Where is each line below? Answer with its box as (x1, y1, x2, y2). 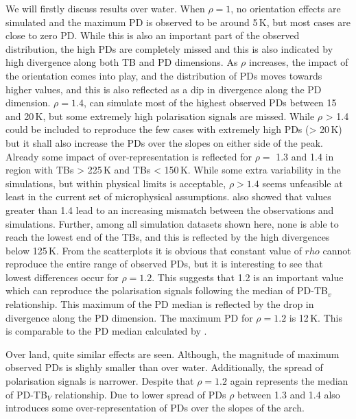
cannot (322, 243, 351, 257)
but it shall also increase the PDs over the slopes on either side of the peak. (5, 135, 324, 149)
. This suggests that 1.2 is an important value (152, 270, 344, 284)
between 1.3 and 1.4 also (237, 387, 340, 401)
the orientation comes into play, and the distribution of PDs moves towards (5, 68, 322, 82)
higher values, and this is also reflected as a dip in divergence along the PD (5, 82, 322, 96)
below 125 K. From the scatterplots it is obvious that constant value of (5, 243, 302, 257)
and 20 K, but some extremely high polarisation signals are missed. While (5, 108, 315, 123)
